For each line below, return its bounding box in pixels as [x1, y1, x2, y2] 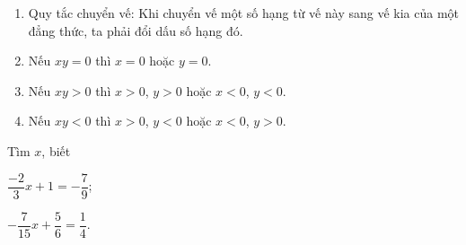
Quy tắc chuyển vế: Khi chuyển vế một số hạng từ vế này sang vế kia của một [28, 4, 460, 22]
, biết [41, 141, 71, 160]
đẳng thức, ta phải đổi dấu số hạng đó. [28, 21, 243, 39]
